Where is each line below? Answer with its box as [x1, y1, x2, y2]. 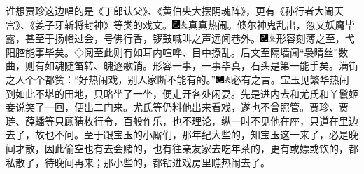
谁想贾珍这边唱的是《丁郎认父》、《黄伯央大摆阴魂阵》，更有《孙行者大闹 [6, 4, 334, 18]
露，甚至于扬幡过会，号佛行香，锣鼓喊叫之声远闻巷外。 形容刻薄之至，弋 [6, 31, 355, 46]
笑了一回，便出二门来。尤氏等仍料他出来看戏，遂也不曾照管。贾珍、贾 [24, 100, 349, 114]
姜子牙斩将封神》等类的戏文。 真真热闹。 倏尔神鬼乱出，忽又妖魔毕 [34, 17, 355, 32]
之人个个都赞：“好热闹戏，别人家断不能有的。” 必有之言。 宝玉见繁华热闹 [6, 72, 349, 86]
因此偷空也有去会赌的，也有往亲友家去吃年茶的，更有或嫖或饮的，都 [44, 140, 358, 155]
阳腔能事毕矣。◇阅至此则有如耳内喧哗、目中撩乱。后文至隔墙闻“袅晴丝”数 [6, 44, 349, 59]
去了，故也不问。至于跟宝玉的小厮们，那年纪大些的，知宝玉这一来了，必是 [6, 127, 349, 142]
